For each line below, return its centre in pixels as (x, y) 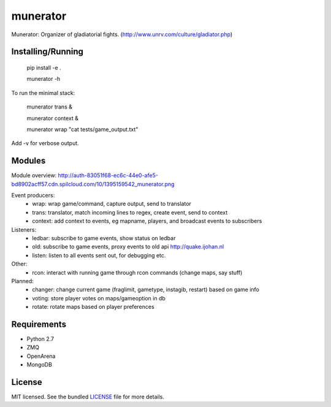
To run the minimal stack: (43, 93)
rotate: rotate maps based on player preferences (93, 307)
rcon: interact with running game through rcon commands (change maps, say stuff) (137, 272)
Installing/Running (48, 52)
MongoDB (39, 365)
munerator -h (44, 79)
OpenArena (41, 356)
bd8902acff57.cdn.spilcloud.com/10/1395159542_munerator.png (93, 184)
